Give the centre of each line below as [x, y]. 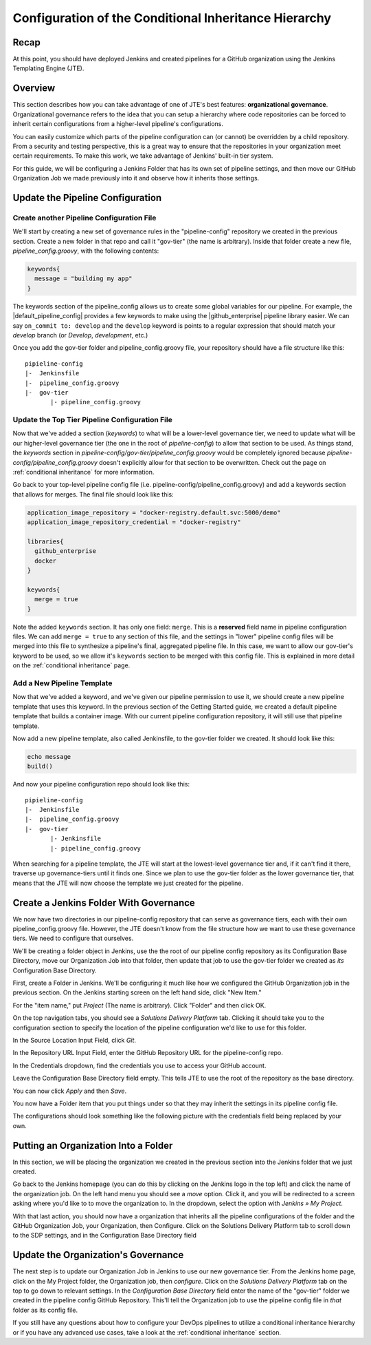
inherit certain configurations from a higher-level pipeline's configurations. [118, 124]
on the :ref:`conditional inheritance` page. [71, 665]
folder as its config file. [45, 1310]
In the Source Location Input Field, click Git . [75, 1040]
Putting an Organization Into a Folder [93, 1146]
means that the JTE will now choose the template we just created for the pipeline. [128, 883]
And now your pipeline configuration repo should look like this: [101, 784]
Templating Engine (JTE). [48, 68]
